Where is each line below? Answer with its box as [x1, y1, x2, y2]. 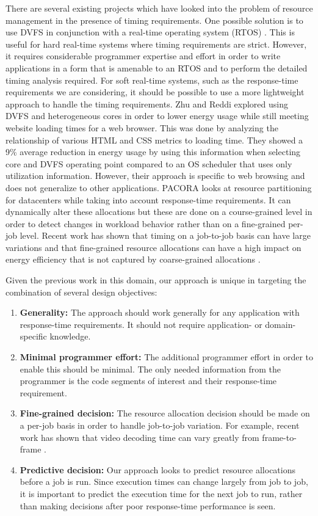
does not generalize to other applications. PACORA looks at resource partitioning [5, 181, 312, 194]
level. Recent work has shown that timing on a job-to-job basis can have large [20, 229, 311, 242]
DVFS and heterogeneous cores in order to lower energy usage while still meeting [5, 109, 309, 122]
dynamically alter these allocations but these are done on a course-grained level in [5, 205, 313, 218]
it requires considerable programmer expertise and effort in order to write [5, 49, 281, 62]
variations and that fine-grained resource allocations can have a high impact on [5, 241, 302, 253]
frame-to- [262, 431, 297, 443]
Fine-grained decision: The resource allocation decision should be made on [20, 407, 310, 420]
